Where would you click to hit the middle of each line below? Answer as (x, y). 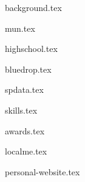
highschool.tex (31, 49)
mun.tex (20, 28)
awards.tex (25, 130)
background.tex (33, 7)
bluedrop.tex (28, 69)
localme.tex (26, 151)
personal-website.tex (42, 171)
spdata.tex (24, 89)
